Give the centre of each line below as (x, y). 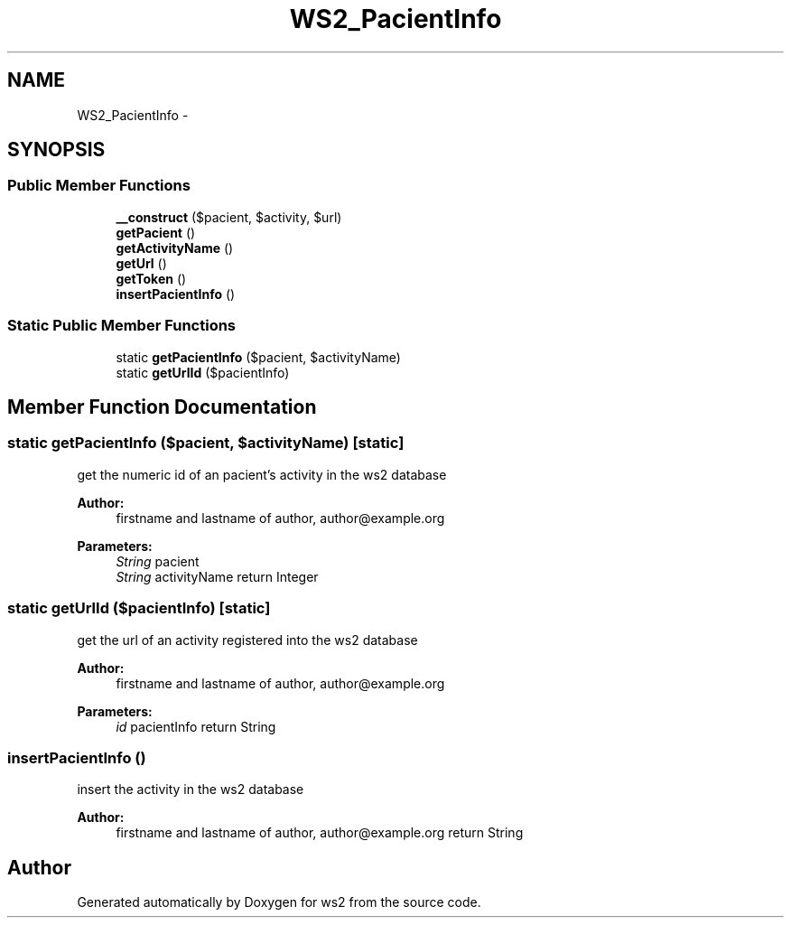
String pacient (158, 561)
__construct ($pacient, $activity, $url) (229, 217)
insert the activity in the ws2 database (191, 790)
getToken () (151, 278)
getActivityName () (175, 248)
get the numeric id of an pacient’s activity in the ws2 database (262, 474)
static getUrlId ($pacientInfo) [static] (139, 608)
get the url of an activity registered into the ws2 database (247, 640)
